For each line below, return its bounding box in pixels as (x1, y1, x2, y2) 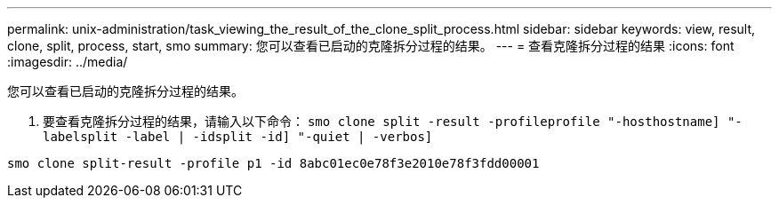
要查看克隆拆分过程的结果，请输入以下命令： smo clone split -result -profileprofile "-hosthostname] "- (43, 114, 743, 129)
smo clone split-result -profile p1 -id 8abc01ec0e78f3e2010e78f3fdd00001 (7, 156, 540, 170)
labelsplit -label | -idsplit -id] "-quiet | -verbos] (43, 130, 433, 144)
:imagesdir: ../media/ (7, 54, 128, 69)
